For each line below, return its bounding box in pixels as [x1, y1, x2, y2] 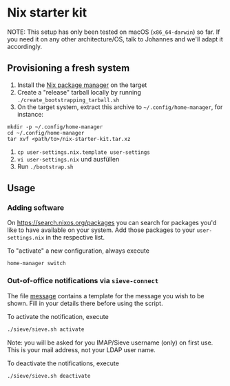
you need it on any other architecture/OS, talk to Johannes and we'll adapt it [7, 35, 224, 43]
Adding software [7, 203, 65, 213]
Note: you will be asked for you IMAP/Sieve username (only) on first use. [7, 338, 213, 347]
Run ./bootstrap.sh [17, 162, 74, 171]
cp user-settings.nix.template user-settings [17, 148, 150, 156]
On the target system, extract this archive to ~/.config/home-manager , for [17, 102, 223, 111]
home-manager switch [7, 260, 67, 267]
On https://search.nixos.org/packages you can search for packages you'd [7, 219, 217, 227]
